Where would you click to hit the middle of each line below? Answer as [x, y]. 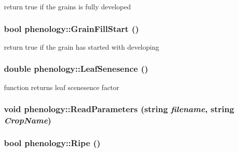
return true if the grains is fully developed [68, 6]
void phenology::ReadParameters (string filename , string [119, 109]
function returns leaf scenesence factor [62, 87]
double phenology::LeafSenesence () [76, 69]
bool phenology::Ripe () [52, 142]
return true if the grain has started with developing [82, 46]
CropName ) [28, 120]
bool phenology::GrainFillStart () [72, 28]
